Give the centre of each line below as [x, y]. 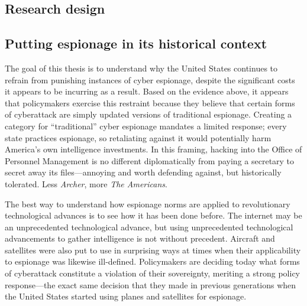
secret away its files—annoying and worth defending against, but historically [143, 172]
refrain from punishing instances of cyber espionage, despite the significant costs [150, 79]
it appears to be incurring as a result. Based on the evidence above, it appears [147, 91]
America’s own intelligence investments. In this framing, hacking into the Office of [153, 149]
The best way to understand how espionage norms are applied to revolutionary [148, 204]
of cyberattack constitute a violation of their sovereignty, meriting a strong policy [152, 273]
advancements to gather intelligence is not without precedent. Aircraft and [140, 238]
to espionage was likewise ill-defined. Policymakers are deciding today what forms [152, 261]
